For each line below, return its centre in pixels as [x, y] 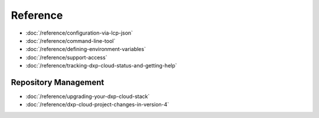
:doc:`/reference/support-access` [66, 57]
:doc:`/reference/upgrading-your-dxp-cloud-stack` [88, 96]
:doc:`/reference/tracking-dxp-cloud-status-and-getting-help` [101, 66]
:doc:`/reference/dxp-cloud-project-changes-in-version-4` [97, 104]
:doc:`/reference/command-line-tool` [71, 41]
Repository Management [58, 82]
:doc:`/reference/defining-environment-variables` [86, 49]
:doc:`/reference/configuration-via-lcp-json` [79, 33]
